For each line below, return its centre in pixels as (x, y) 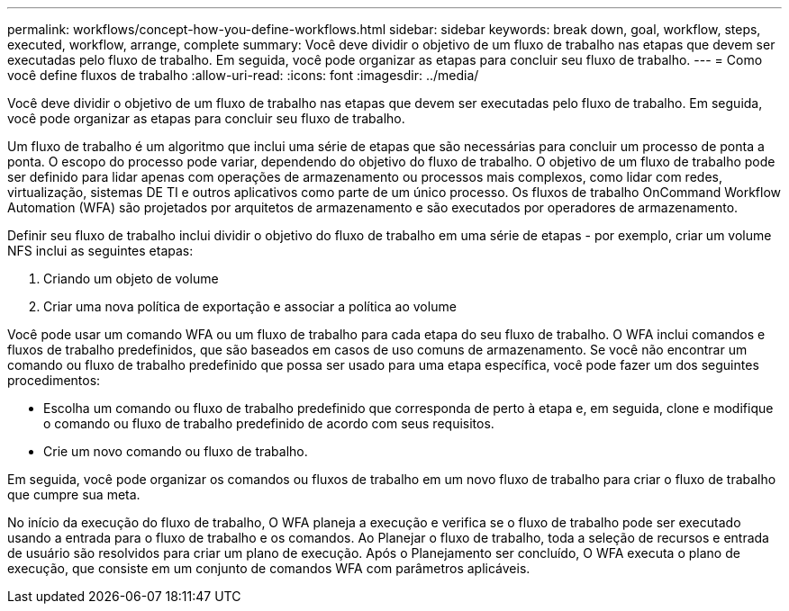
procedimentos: (54, 380)
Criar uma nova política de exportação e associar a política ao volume (250, 306)
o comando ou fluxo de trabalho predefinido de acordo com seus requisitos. (269, 423)
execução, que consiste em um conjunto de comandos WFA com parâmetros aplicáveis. (269, 568)
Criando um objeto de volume (131, 279)
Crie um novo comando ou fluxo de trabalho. (176, 451)
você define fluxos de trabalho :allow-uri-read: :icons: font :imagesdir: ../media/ (243, 75)
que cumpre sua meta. (74, 494)
